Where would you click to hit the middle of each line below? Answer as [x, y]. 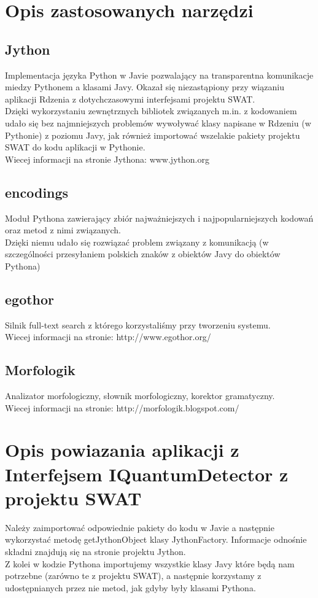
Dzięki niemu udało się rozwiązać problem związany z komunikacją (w [137, 242]
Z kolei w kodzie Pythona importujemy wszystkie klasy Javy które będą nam [150, 563]
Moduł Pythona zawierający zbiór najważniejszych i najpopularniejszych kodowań [159, 218]
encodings [37, 192]
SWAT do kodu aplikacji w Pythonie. [75, 147]
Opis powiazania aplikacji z [122, 450]
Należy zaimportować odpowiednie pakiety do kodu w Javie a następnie [140, 527]
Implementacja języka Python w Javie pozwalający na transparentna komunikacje [159, 75]
